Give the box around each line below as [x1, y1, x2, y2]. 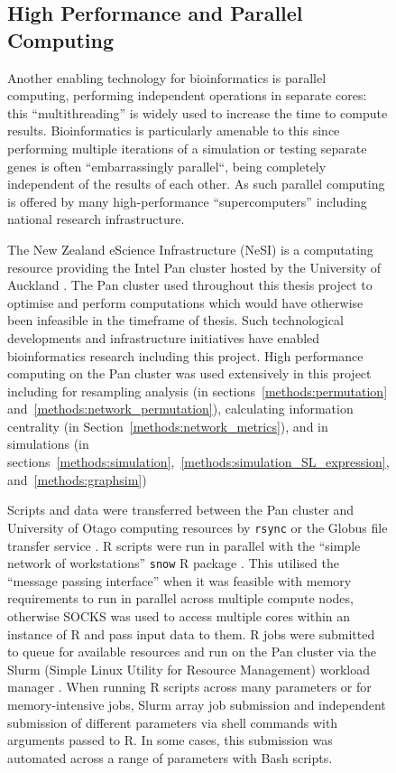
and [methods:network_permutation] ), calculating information [7, 399, 354, 418]
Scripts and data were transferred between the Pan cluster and [7, 500, 355, 519]
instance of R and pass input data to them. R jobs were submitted [7, 624, 375, 643]
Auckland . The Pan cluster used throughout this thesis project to [7, 275, 373, 294]
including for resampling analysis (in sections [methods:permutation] [7, 381, 388, 400]
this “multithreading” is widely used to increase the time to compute [7, 103, 388, 122]
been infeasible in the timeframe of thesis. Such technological [7, 311, 344, 330]
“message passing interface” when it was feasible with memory [7, 571, 352, 590]
